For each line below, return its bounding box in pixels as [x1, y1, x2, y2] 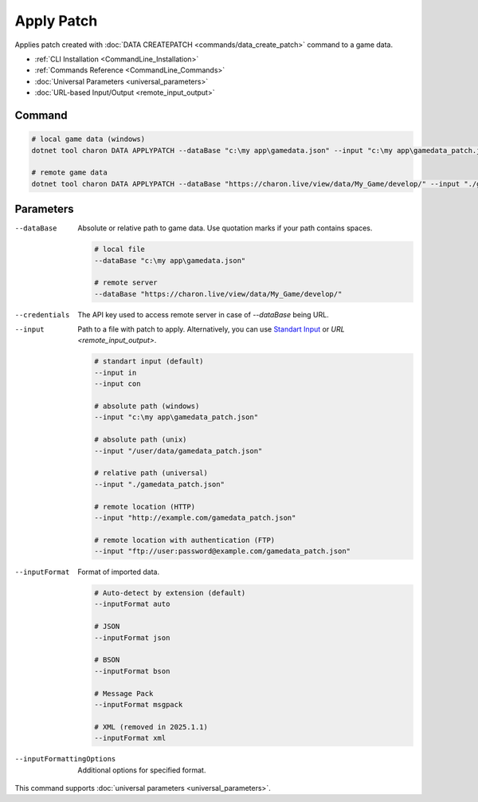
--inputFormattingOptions [14, 754, 116, 764]
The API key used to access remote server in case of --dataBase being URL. [77, 309, 330, 319]
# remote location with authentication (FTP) [94, 535, 276, 544]
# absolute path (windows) [94, 402, 200, 411]
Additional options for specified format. [77, 765, 206, 775]
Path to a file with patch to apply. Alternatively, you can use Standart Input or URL [77, 324, 346, 334]
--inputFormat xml [94, 733, 167, 743]
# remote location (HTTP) [94, 502, 195, 511]
